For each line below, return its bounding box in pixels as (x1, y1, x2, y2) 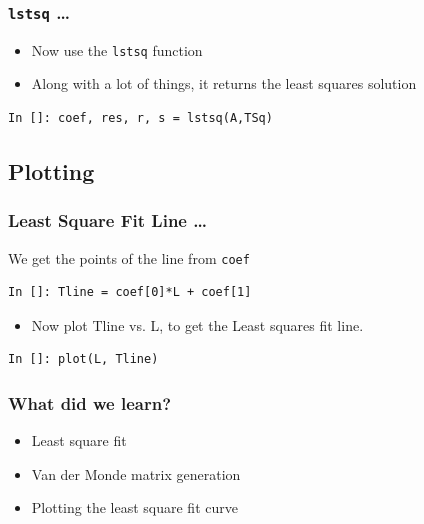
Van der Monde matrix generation (31, 463, 241, 484)
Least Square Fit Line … (8, 208, 207, 233)
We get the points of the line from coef (8, 247, 250, 268)
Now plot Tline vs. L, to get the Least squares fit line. (31, 314, 364, 335)
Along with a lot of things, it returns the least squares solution (31, 73, 417, 94)
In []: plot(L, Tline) (8, 352, 159, 367)
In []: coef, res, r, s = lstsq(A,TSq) (8, 111, 273, 126)
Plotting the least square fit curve (31, 497, 238, 518)
